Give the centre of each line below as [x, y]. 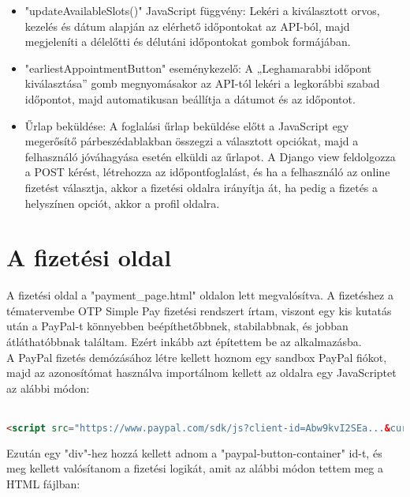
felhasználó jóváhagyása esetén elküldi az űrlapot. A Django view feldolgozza [210, 156]
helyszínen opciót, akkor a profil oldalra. [122, 203]
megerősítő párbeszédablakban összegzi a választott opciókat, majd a [192, 141]
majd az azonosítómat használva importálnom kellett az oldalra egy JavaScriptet [201, 373]
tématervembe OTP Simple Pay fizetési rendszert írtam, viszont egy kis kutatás [199, 310]
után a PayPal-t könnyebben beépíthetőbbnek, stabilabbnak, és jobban [177, 326]
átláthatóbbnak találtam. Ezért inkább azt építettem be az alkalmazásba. [184, 342]
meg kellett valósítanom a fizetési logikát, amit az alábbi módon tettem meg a [195, 468]
